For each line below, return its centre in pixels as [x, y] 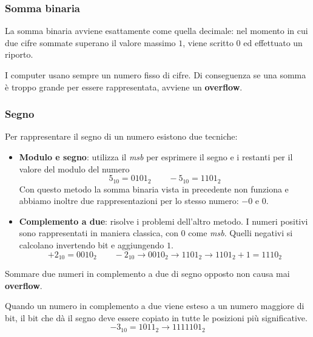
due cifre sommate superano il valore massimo [90, 42]
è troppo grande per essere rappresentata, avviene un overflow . [124, 87]
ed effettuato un [273, 42]
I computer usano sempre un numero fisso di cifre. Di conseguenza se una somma [156, 75]
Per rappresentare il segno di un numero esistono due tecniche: [121, 136]
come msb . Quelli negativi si [241, 233]
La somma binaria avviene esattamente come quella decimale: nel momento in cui [156, 31]
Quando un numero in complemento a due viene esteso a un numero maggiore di [155, 306]
